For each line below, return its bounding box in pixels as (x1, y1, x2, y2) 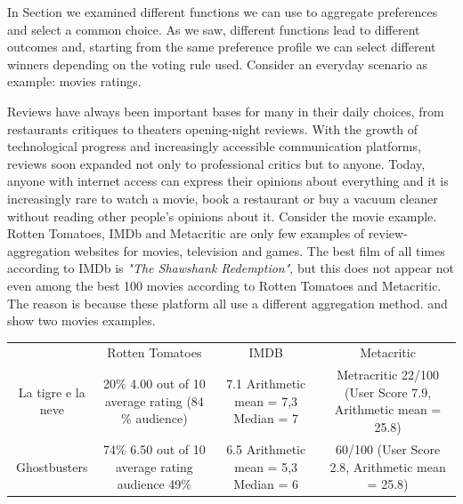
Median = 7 (233, 409, 299, 428)
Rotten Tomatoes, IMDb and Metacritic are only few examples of (7, 224, 365, 243)
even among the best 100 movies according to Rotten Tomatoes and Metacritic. (7, 276, 442, 294)
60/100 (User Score (335, 439, 441, 458)
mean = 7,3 (234, 391, 298, 410)
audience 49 (117, 475, 182, 493)
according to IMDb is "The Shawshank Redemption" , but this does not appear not (7, 259, 454, 277)
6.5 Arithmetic (226, 439, 306, 458)
